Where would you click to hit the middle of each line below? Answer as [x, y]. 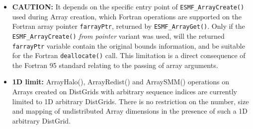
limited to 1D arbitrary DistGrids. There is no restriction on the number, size [130, 101]
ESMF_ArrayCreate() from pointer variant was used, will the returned [118, 35]
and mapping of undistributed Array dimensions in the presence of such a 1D [130, 111]
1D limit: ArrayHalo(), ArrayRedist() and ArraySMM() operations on [121, 82]
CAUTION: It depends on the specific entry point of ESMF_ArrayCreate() [128, 6]
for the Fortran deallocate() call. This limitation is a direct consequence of [129, 55]
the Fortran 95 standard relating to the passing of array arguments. [115, 65]
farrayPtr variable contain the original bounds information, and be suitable [128, 45]
